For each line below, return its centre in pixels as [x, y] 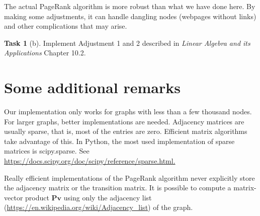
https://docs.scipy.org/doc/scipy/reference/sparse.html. [90, 161]
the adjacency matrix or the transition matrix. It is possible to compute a [118, 188]
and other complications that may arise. [66, 26]
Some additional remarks [92, 87]
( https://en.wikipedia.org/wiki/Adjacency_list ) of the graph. [99, 207]
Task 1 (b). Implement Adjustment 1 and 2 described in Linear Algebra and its [127, 43]
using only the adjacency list [108, 197]
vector [14, 197]
